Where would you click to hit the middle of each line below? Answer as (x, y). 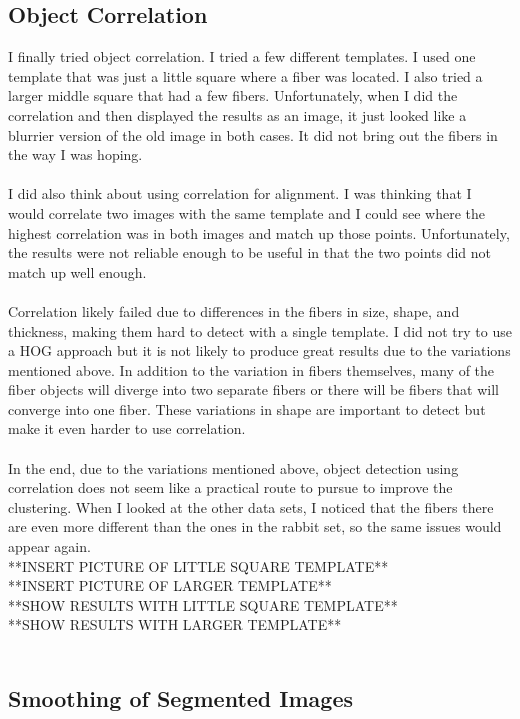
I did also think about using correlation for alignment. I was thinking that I (240, 193)
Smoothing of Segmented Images (180, 698)
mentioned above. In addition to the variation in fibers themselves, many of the (251, 369)
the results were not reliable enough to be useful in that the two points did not (250, 252)
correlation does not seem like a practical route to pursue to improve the (230, 487)
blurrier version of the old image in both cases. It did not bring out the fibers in (253, 134)
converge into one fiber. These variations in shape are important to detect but (247, 408)
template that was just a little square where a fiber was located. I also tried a (245, 75)
